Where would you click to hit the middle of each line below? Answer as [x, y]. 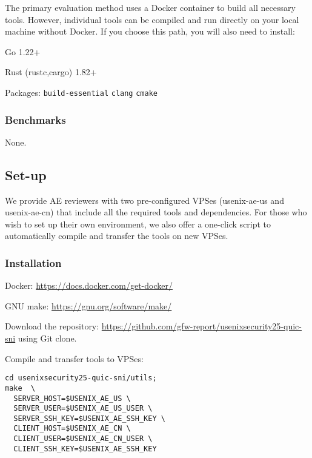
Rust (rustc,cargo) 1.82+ [51, 72]
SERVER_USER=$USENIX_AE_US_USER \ [83, 409]
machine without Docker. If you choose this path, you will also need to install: [150, 31]
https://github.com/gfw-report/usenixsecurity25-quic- [201, 326]
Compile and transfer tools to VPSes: [74, 358]
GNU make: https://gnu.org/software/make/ [88, 305]
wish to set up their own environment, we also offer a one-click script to [138, 224]
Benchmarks [35, 119]
